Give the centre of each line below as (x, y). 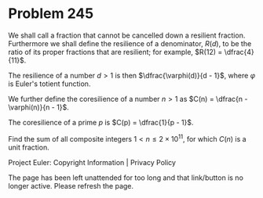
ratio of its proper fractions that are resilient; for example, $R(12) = (115, 52)
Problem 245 (51, 14)
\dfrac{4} (239, 52)
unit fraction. (29, 147)
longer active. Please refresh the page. (71, 185)
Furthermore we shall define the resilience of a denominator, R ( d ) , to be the (130, 43)
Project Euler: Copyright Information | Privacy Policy (92, 162)
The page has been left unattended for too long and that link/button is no (126, 178)
